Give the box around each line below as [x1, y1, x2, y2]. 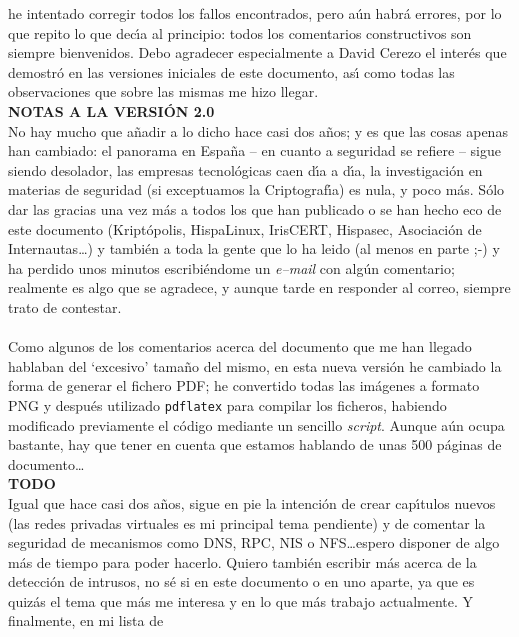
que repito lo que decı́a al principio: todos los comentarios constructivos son [8, 22, 472, 43]
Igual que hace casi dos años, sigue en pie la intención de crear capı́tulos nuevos [8, 492, 496, 513]
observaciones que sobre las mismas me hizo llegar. [8, 81, 319, 102]
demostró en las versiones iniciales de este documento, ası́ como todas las [8, 61, 455, 82]
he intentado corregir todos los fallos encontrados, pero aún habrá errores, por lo [8, 3, 502, 23]
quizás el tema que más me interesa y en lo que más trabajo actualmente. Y [8, 590, 474, 611]
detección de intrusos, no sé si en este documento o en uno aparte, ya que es [8, 571, 475, 592]
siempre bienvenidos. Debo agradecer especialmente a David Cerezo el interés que [8, 42, 507, 63]
